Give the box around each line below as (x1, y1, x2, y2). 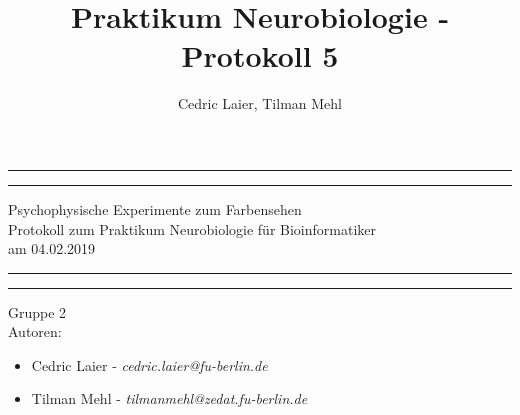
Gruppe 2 (8, 301, 67, 322)
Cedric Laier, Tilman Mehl (178, 93, 342, 114)
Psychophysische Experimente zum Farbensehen (8, 198, 302, 219)
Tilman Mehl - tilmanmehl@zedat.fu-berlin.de (31, 388, 308, 409)
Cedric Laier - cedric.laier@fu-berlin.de (31, 354, 268, 375)
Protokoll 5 (181, 35, 339, 76)
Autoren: (8, 321, 62, 342)
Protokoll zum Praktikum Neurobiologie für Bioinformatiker (8, 218, 376, 239)
